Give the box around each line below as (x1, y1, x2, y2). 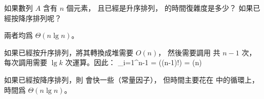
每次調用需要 (4, 57, 47, 68)
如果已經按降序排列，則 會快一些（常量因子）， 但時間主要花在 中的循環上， (4, 74, 259, 85)
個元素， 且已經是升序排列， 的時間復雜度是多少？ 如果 (66, 3, 253, 13)
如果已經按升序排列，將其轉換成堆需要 (4, 47, 133, 57)
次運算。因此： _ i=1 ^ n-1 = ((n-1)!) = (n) (65, 57, 202, 68)
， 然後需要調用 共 (158, 47, 220, 57)
